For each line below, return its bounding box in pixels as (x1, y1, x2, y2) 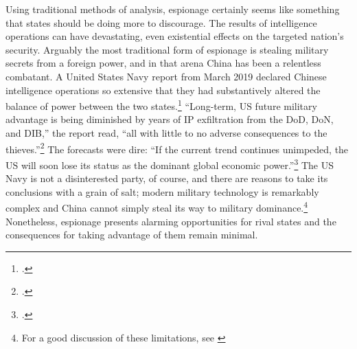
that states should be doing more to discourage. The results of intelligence (5, 15, 317, 30)
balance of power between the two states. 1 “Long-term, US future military (5, 97, 317, 113)
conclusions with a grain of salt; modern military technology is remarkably (5, 184, 319, 199)
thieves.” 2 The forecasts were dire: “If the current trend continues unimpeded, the (5, 139, 349, 156)
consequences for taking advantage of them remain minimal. (5, 227, 258, 242)
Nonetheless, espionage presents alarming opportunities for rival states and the (5, 214, 336, 228)
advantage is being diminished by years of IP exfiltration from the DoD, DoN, (5, 112, 334, 126)
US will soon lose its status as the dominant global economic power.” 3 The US (5, 155, 334, 172)
